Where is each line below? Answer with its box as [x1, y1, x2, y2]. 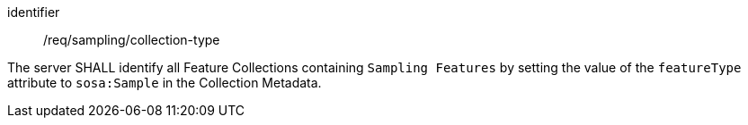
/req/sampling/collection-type [43, 32, 220, 47]
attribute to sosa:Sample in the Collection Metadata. [7, 75, 322, 90]
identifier [7, 4, 60, 20]
